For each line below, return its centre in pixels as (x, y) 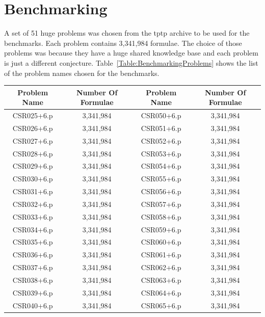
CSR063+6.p (161, 280)
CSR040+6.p (33, 305)
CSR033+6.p (33, 216)
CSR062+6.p (161, 267)
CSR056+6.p (161, 191)
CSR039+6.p (33, 292)
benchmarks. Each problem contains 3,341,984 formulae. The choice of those (123, 43)
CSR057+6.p (161, 204)
